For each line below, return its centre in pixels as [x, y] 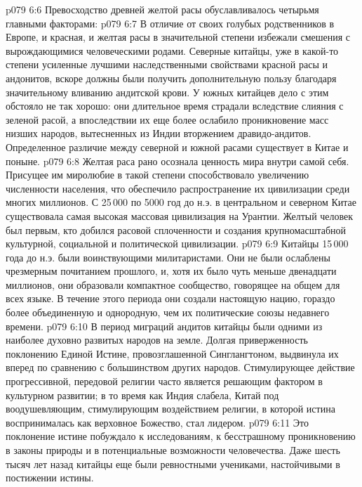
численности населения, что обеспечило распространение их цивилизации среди [178, 188]
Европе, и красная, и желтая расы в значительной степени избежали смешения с [178, 37]
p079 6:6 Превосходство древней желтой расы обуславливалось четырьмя [162, 9]
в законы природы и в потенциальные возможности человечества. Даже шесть [173, 450]
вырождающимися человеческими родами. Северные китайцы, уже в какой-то [172, 50]
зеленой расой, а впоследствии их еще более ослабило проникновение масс [167, 119]
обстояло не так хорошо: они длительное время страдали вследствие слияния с [175, 106]
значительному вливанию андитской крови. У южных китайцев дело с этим [167, 92]
